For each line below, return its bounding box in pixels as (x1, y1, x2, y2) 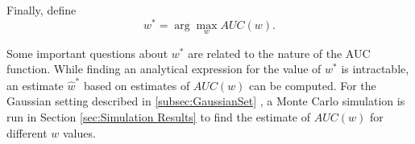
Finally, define (6, 2, 77, 18)
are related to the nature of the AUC (188, 44, 371, 61)
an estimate (6, 76, 64, 93)
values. (62, 124, 96, 141)
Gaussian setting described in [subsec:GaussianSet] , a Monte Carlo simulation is (6, 93, 405, 109)
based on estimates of (83, 76, 190, 93)
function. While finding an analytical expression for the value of (6, 60, 322, 77)
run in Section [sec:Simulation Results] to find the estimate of (6, 108, 311, 125)
